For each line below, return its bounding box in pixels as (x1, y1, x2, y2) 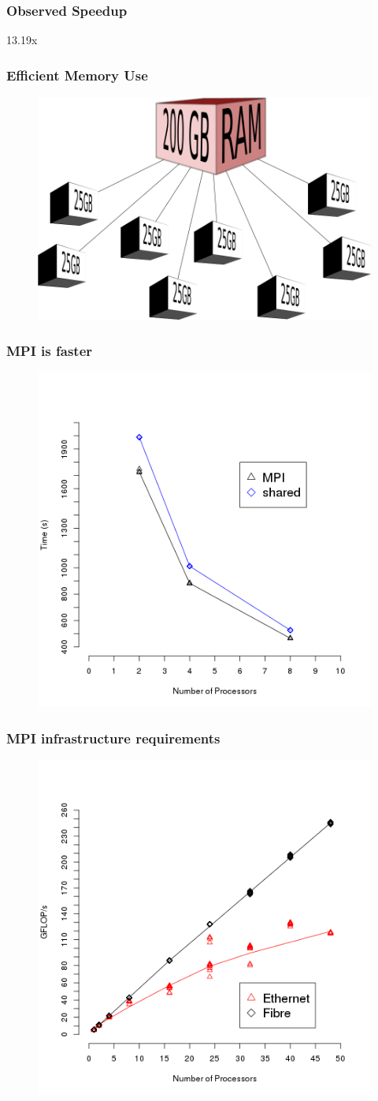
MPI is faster (6, 340, 93, 360)
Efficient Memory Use (6, 65, 148, 84)
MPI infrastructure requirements (6, 728, 220, 747)
